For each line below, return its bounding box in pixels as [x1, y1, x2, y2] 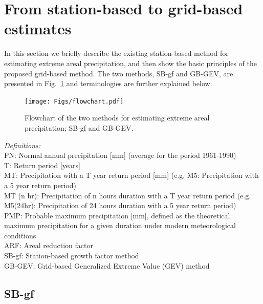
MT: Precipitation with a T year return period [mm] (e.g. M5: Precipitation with [4, 170, 259, 180]
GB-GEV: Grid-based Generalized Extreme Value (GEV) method [4, 260, 210, 271]
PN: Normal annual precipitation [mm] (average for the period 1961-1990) [4, 150, 236, 160]
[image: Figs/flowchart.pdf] [25, 97, 124, 105]
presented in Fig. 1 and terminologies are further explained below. [4, 78, 212, 89]
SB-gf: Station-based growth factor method [4, 250, 139, 261]
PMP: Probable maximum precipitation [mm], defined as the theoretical [4, 210, 230, 220]
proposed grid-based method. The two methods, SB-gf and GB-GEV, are [4, 68, 233, 78]
